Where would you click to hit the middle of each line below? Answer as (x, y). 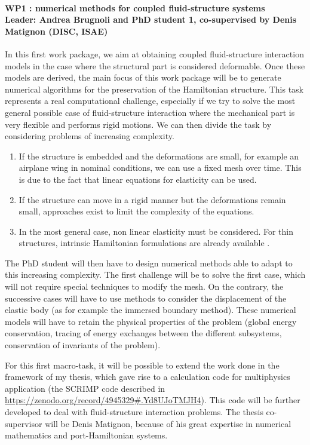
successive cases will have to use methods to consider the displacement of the (146, 298)
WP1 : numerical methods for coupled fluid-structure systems (135, 7)
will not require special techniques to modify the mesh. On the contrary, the (144, 286)
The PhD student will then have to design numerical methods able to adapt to (149, 263)
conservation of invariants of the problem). (83, 345)
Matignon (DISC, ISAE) (56, 31)
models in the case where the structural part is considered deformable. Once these (155, 65)
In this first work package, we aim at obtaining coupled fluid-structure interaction (154, 53)
